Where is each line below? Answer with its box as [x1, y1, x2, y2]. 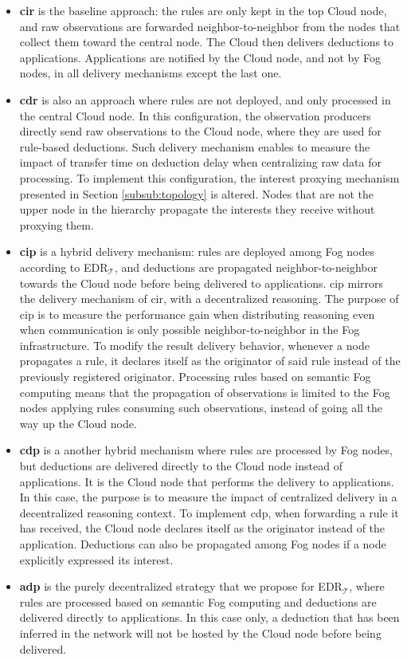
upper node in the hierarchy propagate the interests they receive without [19, 201, 375, 218]
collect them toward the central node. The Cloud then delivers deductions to [19, 33, 394, 50]
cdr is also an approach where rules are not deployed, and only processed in [19, 91, 391, 108]
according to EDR [19, 258, 108, 275]
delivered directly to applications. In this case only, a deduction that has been [19, 609, 400, 626]
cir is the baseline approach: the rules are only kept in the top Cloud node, [19, 2, 387, 18]
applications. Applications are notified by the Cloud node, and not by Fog [19, 49, 381, 65]
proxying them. [19, 216, 94, 233]
